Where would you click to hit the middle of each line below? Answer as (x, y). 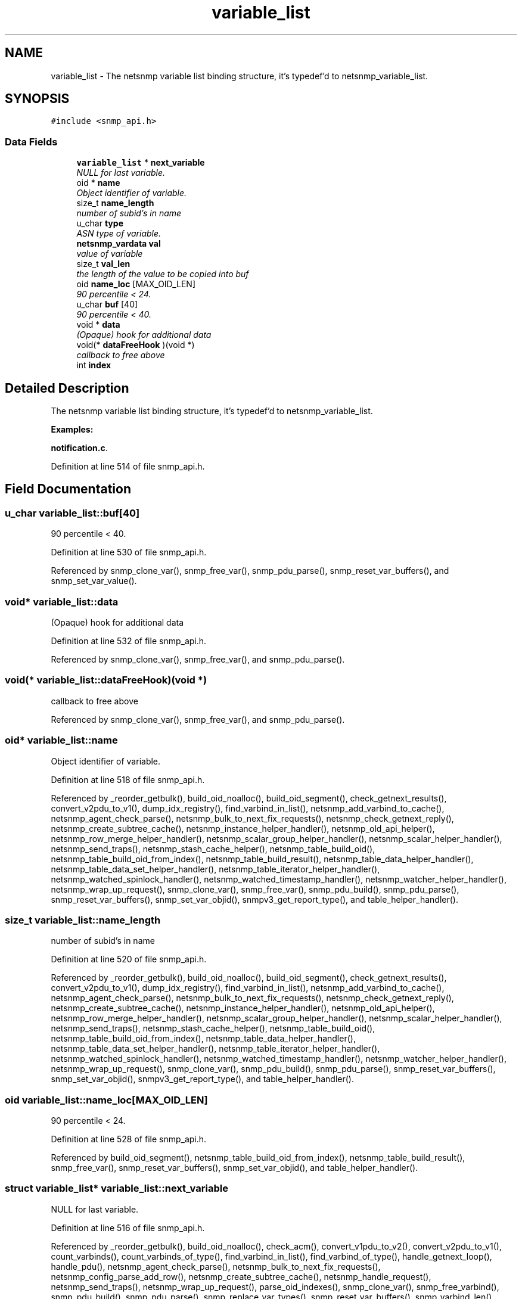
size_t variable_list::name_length (83, 920)
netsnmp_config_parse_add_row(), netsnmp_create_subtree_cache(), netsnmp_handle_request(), (241, 1276)
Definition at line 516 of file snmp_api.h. (128, 1227)
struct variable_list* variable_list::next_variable (116, 1188)
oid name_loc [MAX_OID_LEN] (136, 284)
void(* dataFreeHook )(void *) (136, 345)
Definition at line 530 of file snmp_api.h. (129, 552)
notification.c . (79, 448)
